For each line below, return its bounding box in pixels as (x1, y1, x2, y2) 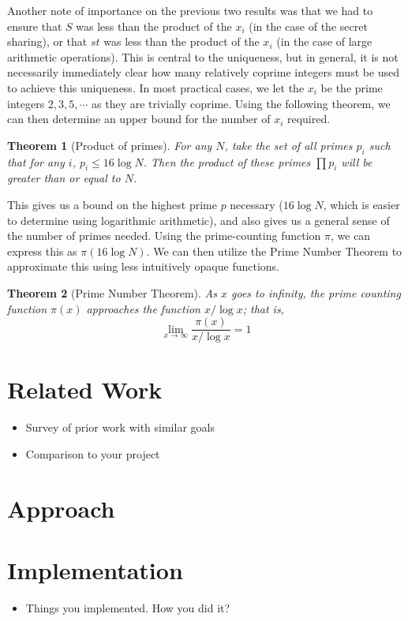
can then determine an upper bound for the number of (7, 110, 271, 127)
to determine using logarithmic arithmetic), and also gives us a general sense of (7, 211, 390, 228)
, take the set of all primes (224, 137, 353, 153)
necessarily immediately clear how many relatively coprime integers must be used (7, 64, 400, 80)
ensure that (7, 17, 62, 34)
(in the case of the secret (249, 17, 368, 34)
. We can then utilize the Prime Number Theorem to (146, 242, 402, 259)
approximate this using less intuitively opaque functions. (7, 258, 280, 275)
